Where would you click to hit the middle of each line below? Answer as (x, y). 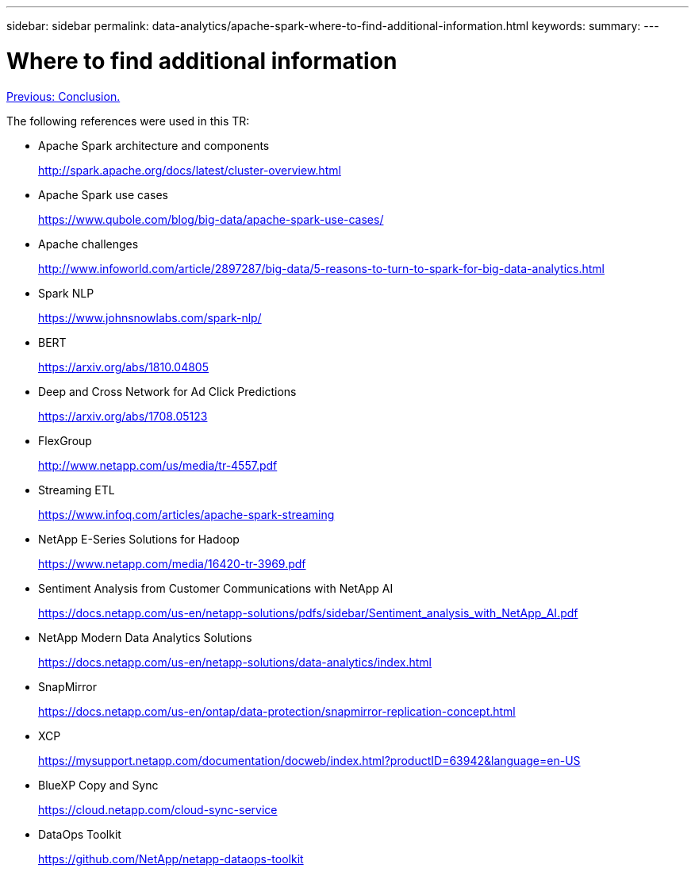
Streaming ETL (77, 490)
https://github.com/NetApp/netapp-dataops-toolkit (171, 859)
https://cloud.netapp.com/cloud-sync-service (158, 809)
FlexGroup (65, 440)
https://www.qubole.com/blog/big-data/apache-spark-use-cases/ (211, 219)
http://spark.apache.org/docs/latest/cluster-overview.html (190, 170)
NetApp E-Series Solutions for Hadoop (139, 539)
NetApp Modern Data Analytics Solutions (145, 637)
